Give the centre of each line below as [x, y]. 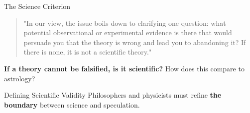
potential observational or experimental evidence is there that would [128, 32]
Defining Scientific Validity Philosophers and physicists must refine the [113, 95]
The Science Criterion [37, 6]
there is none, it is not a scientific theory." [88, 52]
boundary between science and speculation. [72, 104]
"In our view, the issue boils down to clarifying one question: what [125, 23]
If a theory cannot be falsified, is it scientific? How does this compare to [124, 68]
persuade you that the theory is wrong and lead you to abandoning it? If [135, 42]
